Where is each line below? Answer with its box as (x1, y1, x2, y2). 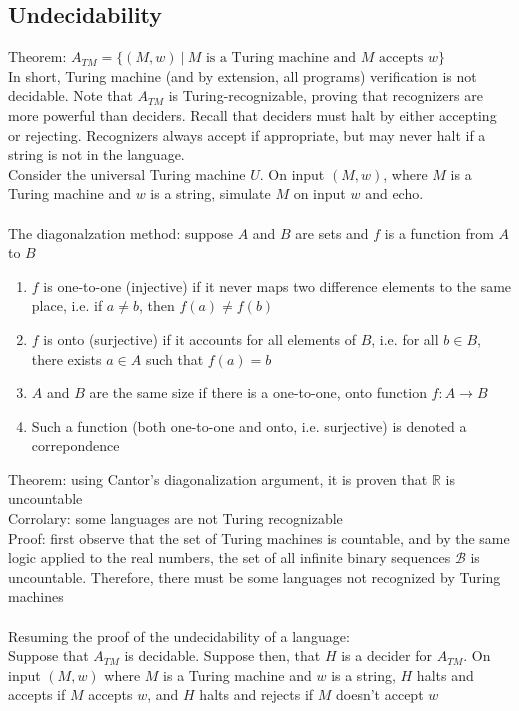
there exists (31, 348, 102, 369)
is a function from (384, 222, 494, 243)
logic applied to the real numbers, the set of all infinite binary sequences (8, 547, 451, 568)
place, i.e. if (31, 295, 103, 316)
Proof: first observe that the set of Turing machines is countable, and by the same (8, 527, 510, 548)
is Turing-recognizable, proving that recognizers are (168, 85, 483, 106)
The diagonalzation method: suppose (8, 222, 233, 243)
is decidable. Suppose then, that (124, 645, 321, 666)
